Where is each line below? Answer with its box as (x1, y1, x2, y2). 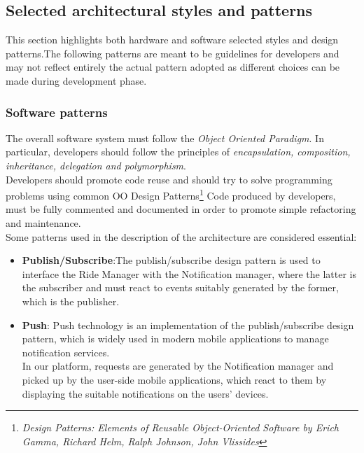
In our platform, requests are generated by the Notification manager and (22, 358, 334, 373)
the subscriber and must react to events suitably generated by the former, (22, 280, 339, 295)
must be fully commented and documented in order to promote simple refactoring (6, 202, 356, 216)
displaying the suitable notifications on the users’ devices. (22, 386, 269, 400)
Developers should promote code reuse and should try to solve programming (6, 172, 332, 186)
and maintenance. (6, 216, 81, 230)
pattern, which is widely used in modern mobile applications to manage (22, 331, 329, 346)
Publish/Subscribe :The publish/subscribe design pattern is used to (22, 253, 321, 267)
